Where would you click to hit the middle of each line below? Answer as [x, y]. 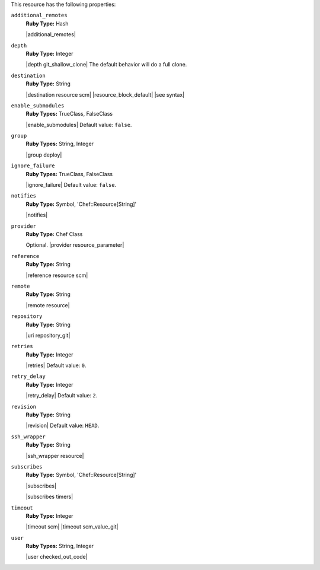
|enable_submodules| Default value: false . [79, 125]
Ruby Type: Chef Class [54, 234]
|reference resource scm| [57, 275]
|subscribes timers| [49, 497]
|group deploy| [44, 155]
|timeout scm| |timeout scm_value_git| [72, 527]
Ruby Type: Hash [47, 23]
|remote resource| [48, 305]
